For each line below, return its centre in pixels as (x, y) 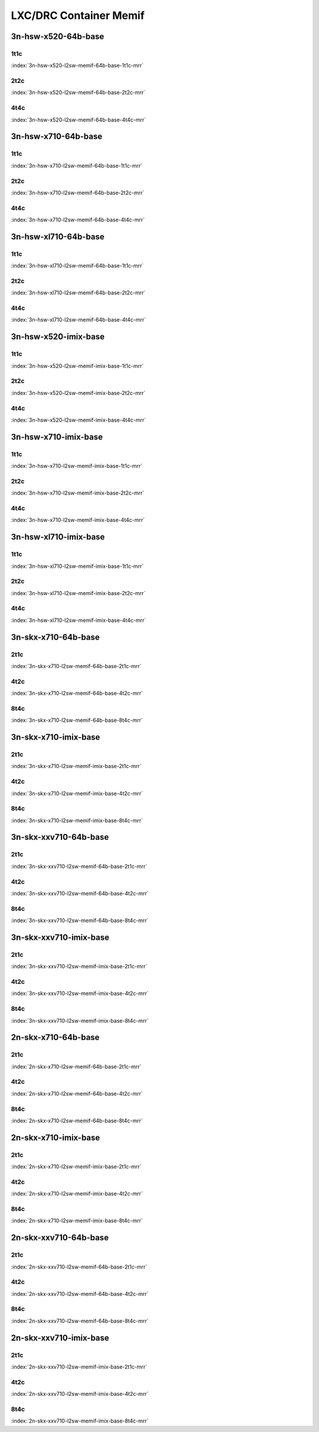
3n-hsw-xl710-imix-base (58, 537)
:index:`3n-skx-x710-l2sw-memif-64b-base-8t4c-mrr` (77, 720)
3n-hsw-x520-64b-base (58, 36)
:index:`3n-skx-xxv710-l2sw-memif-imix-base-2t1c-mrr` (79, 967)
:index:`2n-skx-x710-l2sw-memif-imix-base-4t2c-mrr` (77, 1194)
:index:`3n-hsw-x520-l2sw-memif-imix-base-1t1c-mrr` (77, 366)
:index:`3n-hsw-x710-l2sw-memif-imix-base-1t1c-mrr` (77, 466)
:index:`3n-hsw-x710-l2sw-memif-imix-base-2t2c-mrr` (78, 493)
